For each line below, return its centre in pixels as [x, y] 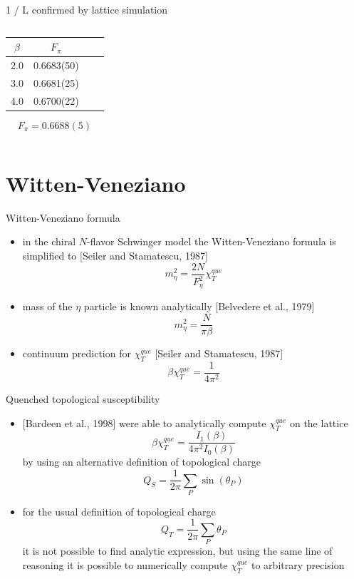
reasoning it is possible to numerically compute [125, 564]
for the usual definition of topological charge [119, 511]
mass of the [47, 306]
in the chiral [49, 241]
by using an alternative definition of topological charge [142, 462]
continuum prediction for [77, 353]
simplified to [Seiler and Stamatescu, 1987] [115, 256]
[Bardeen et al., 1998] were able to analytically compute [144, 422]
